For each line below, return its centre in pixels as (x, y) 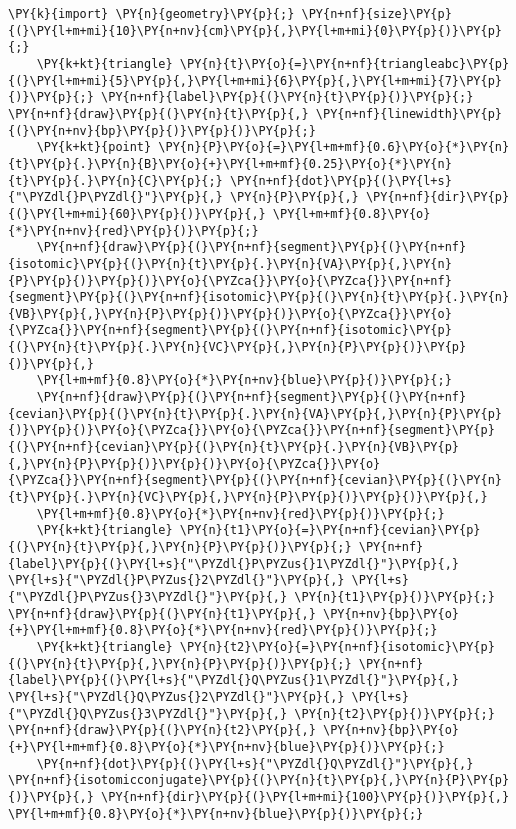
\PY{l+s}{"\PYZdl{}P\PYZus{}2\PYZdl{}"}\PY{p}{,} (176, 580)
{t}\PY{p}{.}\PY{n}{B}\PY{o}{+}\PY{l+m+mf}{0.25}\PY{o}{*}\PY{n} (230, 163)
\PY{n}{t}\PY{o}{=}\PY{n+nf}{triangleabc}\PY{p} (344, 63)
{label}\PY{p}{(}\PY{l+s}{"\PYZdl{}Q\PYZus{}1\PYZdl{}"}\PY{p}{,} (234, 680)
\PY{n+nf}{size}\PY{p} (376, 14)
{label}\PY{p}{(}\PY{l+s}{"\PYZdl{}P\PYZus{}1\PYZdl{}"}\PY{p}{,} (234, 563)
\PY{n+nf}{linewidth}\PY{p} (408, 113)
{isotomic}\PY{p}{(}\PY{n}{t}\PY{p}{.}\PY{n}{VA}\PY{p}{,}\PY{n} (230, 263)
